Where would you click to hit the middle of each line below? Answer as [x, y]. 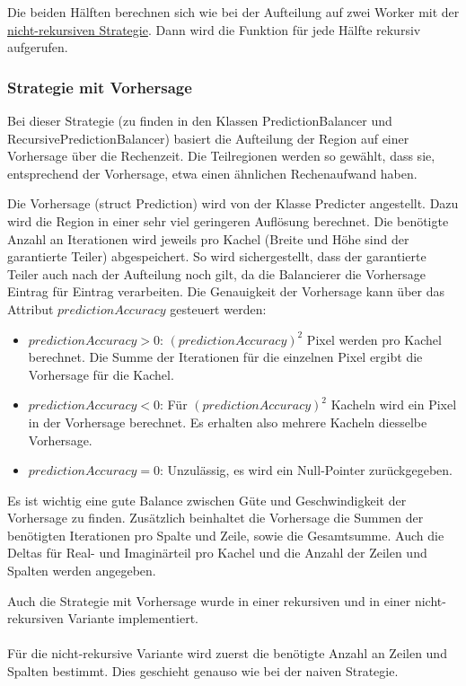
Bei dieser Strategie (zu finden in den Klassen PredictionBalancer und [200, 120]
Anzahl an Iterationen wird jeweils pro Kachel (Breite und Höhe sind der [208, 238]
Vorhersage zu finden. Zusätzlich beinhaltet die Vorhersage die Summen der [215, 518]
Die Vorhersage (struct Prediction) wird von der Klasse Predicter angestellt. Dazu [233, 203]
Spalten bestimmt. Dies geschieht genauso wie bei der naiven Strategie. [203, 671]
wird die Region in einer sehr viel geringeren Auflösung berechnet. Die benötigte [228, 220]
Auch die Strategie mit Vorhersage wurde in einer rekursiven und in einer [209, 600]
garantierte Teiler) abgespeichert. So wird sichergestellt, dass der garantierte [217, 256]
